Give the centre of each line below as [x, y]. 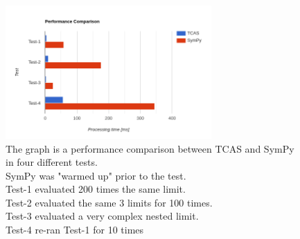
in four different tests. [52, 162]
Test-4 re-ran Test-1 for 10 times [75, 230]
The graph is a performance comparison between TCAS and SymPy [150, 148]
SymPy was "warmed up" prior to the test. [96, 175]
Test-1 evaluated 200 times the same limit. [96, 189]
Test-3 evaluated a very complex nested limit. [102, 216]
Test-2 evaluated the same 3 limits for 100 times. [109, 202]
